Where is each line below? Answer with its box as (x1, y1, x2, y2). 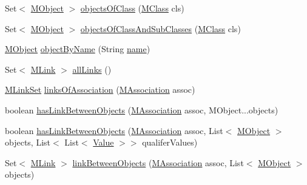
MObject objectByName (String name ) (5, 42, 150, 55)
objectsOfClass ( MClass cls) (80, 2, 184, 14)
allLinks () (72, 62, 112, 75)
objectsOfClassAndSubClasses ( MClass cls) (80, 22, 241, 35)
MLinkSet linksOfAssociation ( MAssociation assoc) (5, 83, 195, 96)
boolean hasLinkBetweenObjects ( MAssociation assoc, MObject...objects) (5, 103, 278, 116)
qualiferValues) (142, 136, 198, 149)
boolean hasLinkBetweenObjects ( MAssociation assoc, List (5, 124, 223, 136)
